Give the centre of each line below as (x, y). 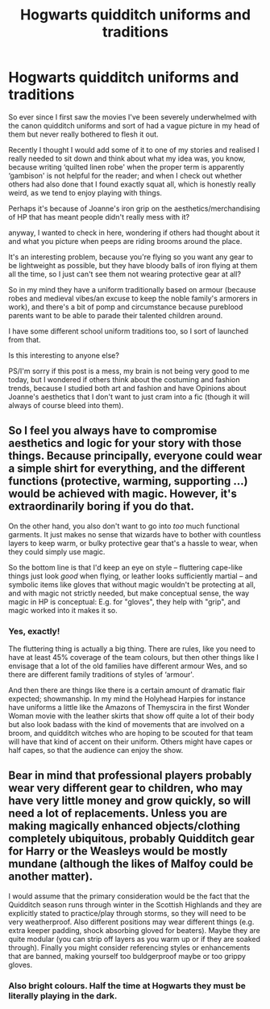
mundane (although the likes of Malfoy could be (131, 864)
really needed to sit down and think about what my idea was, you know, (127, 158)
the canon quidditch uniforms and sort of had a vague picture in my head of (134, 125)
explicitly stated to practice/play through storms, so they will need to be (127, 913)
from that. (25, 339)
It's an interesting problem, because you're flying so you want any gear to (131, 257)
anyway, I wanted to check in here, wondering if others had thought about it (134, 233)
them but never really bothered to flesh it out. (83, 134)
